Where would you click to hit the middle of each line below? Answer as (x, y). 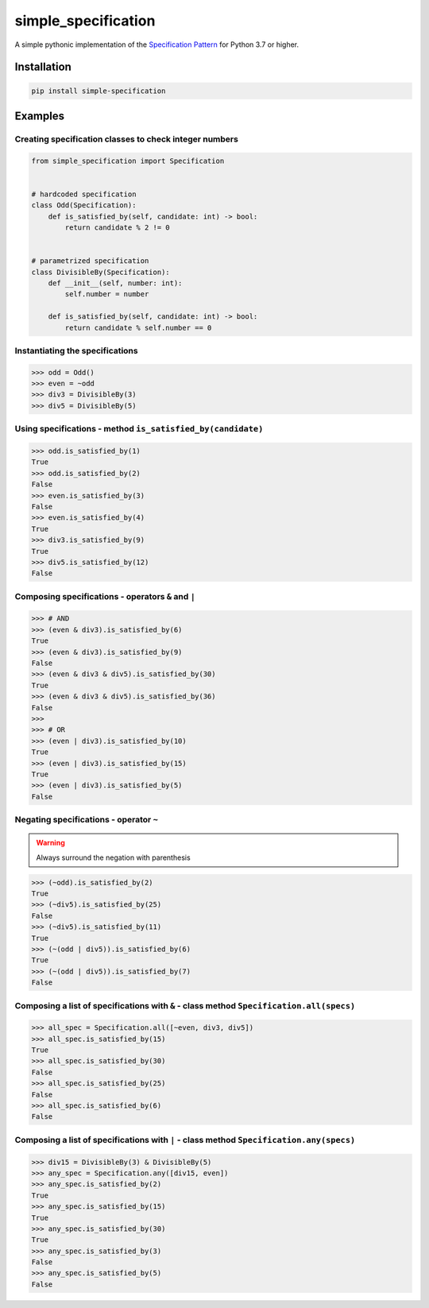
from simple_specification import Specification (128, 161)
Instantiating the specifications (76, 350)
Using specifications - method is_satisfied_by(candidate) (139, 429)
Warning (50, 843)
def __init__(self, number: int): (115, 283)
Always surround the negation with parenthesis (113, 857)
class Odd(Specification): (84, 205)
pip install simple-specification (99, 91)
